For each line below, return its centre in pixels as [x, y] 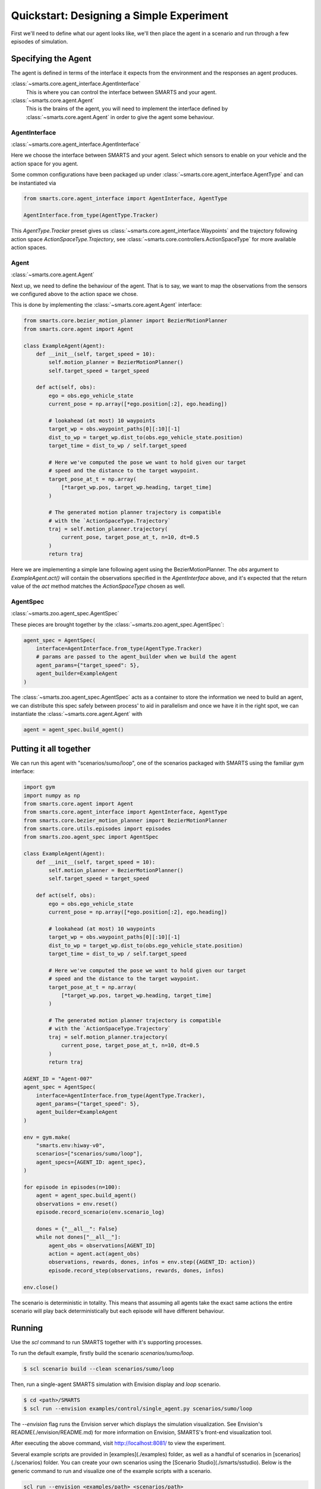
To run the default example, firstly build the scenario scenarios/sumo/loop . [103, 1353]
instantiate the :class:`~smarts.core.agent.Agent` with [77, 714]
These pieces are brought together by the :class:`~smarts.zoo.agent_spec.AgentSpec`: [117, 624]
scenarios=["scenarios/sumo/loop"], [89, 1154]
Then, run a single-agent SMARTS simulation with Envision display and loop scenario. [116, 1384]
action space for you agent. [45, 163]
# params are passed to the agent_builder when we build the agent [136, 657]
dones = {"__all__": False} [77, 1229]
